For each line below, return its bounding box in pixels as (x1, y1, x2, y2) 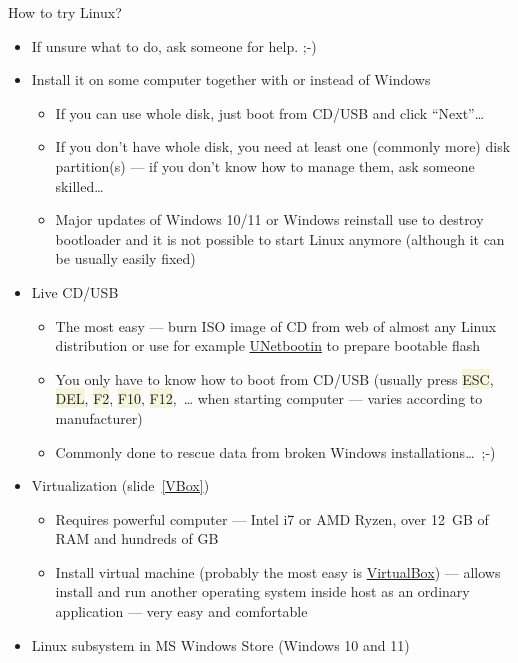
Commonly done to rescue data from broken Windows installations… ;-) (55, 441, 496, 462)
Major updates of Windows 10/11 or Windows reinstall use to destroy (55, 209, 484, 230)
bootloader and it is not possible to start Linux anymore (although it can (55, 228, 505, 249)
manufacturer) (55, 407, 143, 428)
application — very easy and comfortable (55, 601, 308, 622)
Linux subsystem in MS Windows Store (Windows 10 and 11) (31, 634, 410, 655)
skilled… (55, 175, 104, 196)
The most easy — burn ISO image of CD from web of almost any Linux (55, 315, 497, 336)
